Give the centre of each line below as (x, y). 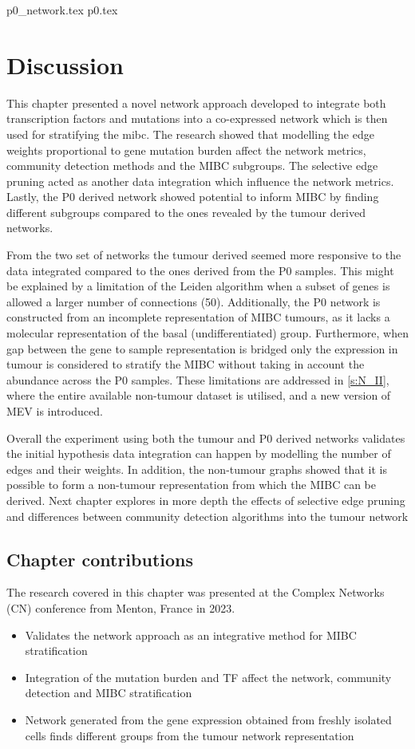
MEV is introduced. (55, 411)
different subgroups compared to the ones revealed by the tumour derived (186, 212)
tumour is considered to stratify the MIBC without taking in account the (186, 364)
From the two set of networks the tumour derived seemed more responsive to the (204, 255)
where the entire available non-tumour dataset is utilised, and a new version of (199, 395)
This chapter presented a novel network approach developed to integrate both (196, 102)
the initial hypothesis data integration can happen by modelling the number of (199, 453)
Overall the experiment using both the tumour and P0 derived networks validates (206, 438)
